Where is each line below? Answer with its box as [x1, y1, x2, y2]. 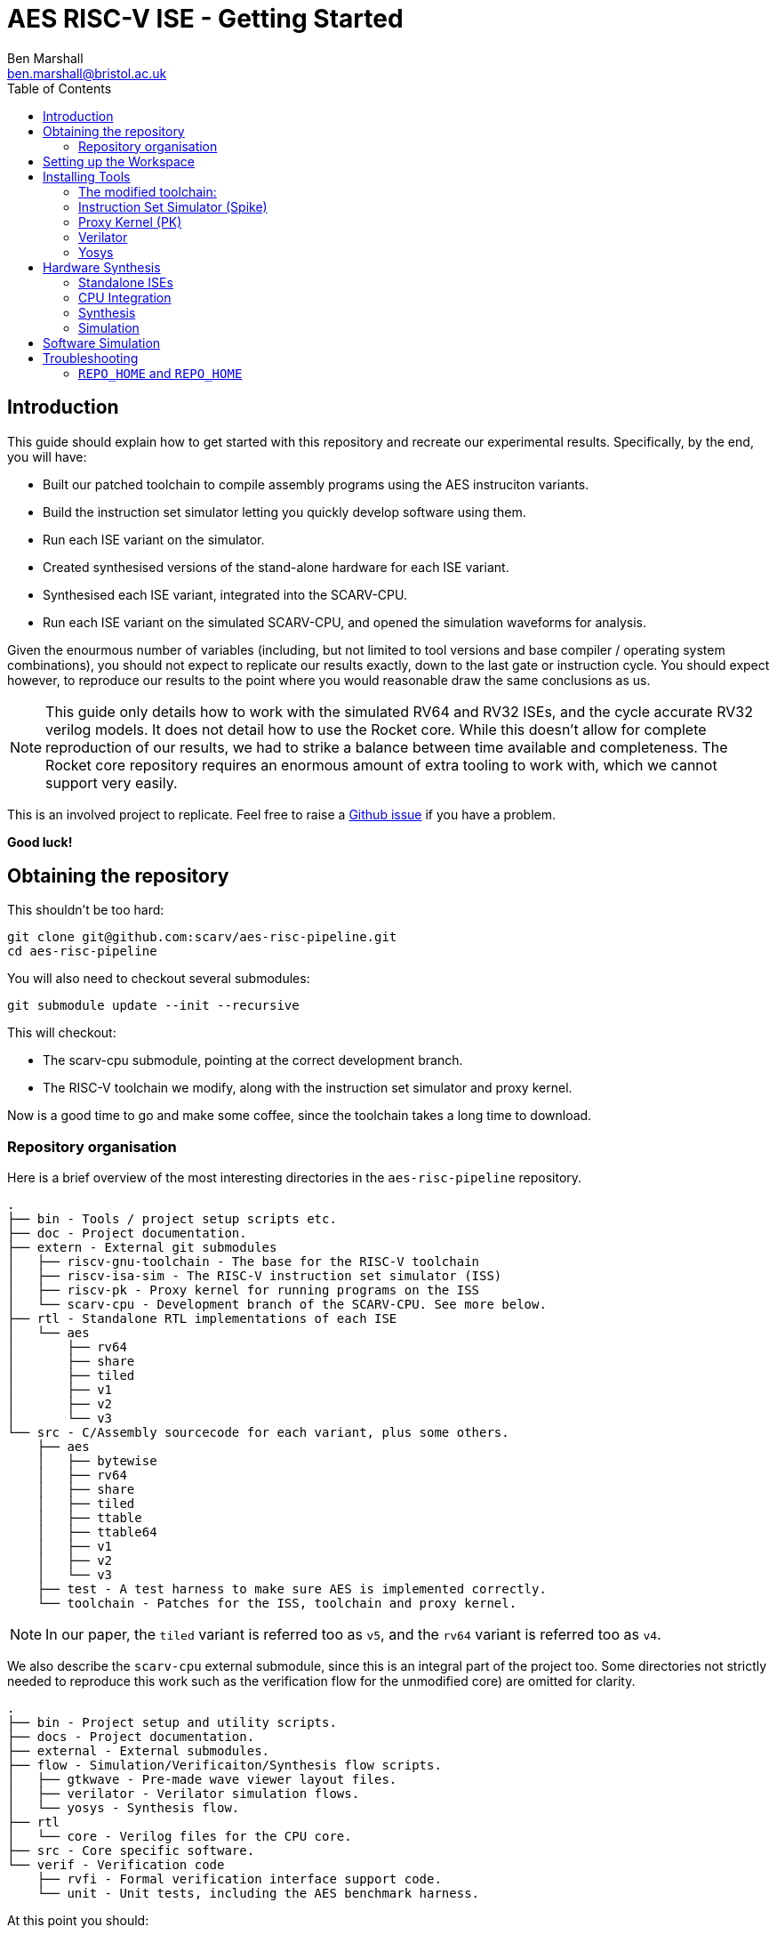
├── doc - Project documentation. [7, 1226, 247, 1241]
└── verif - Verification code [7, 1858, 225, 1873]
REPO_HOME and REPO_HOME [78, 365, 243, 381]
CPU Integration [78, 289, 172, 305]
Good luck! [7, 834, 73, 850]
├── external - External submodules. [7, 1744, 270, 1759]
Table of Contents [7, 80, 112, 96]
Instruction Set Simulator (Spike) [78, 198, 268, 214]
